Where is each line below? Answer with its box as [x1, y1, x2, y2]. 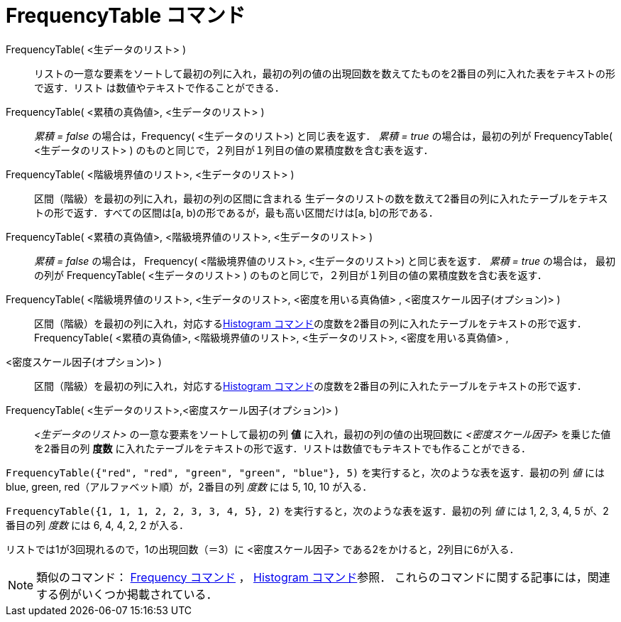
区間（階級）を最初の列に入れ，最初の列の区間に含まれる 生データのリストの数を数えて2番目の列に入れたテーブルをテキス [34, 192, 608, 204]
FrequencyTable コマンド [6, 4, 246, 28]
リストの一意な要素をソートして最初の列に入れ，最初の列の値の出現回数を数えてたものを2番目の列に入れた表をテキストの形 [34, 67, 615, 80]
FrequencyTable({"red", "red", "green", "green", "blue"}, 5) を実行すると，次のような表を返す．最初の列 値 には [6, 466, 605, 479]
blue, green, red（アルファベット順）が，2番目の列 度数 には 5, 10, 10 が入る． [6, 480, 373, 493]
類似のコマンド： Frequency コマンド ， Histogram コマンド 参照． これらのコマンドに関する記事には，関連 [36, 569, 610, 584]
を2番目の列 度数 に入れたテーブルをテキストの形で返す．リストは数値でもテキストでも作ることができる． [34, 442, 531, 454]
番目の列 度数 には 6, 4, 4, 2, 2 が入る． [6, 518, 189, 531]
